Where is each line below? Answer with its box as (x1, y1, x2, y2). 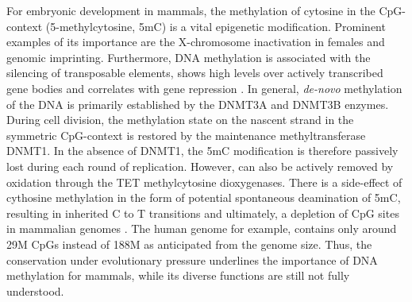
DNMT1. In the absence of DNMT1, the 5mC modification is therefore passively (6, 142, 399, 159)
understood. (6, 282, 64, 299)
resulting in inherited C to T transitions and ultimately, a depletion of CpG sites (6, 204, 399, 221)
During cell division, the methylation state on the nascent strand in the (6, 111, 354, 128)
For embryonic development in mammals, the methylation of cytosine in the (6, 2, 375, 18)
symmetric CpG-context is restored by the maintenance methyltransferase (6, 126, 366, 143)
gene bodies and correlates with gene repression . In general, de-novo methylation (6, 79, 402, 96)
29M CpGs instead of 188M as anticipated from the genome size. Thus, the (6, 235, 372, 252)
